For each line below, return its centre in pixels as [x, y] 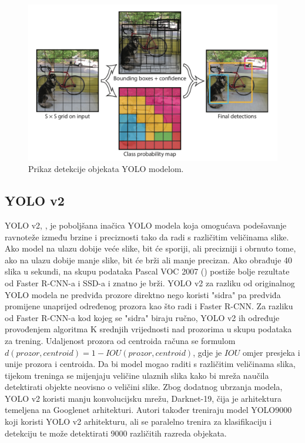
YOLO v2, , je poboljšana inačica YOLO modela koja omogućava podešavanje [146, 225]
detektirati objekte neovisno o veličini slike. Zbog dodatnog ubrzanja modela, [144, 387]
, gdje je [207, 352]
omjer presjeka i [271, 352]
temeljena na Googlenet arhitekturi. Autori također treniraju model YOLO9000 [148, 410]
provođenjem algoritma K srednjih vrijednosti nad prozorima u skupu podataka [148, 329]
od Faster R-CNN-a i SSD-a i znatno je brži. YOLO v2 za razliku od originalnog [150, 282]
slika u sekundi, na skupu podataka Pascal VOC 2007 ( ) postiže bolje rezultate [147, 271]
